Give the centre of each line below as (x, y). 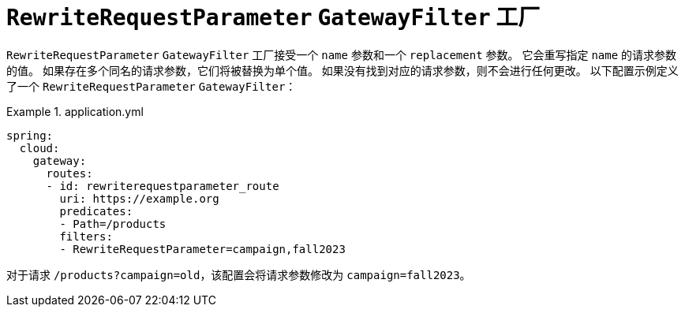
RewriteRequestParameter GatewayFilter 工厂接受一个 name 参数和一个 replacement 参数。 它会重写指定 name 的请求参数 (342, 54)
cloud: (39, 148)
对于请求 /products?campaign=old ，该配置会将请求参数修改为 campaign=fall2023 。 (239, 274)
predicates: (96, 211)
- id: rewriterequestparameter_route (163, 186)
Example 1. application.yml (75, 111)
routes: (69, 173)
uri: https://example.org (139, 198)
